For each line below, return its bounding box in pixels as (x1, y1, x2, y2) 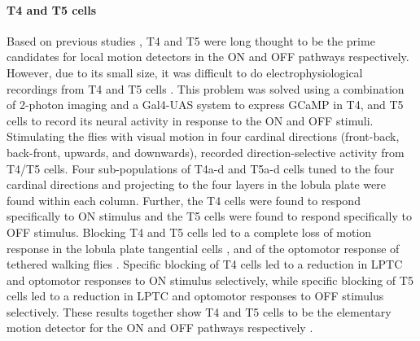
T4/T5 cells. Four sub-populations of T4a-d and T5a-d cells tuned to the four (7, 160, 395, 177)
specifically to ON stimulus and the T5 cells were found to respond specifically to (7, 208, 412, 225)
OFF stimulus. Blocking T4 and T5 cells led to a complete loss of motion (7, 223, 372, 240)
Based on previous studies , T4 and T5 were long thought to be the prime (7, 32, 375, 49)
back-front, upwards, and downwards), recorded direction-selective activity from (7, 143, 405, 160)
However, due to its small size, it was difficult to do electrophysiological (7, 63, 363, 81)
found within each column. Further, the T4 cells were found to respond (7, 191, 361, 208)
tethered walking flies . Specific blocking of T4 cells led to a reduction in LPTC (7, 256, 403, 273)
